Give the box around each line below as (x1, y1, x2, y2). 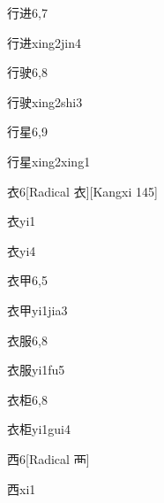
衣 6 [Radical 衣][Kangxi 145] (7, 182, 158, 200)
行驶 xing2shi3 (7, 92, 83, 111)
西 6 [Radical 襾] (7, 449, 90, 468)
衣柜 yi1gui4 (7, 420, 71, 438)
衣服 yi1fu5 (7, 360, 65, 379)
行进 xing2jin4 (7, 33, 82, 51)
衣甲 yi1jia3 (7, 300, 68, 319)
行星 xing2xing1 (7, 151, 91, 170)
